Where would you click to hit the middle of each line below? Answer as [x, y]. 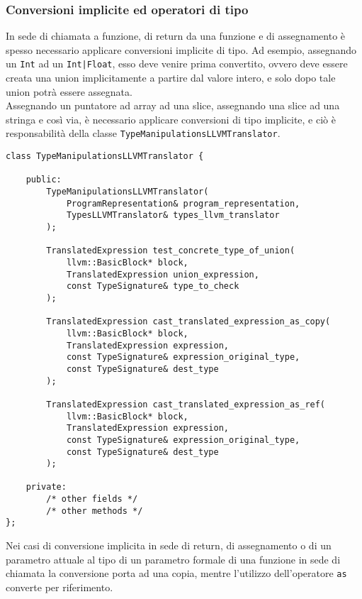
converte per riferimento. [60, 587]
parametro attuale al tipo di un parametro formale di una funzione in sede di [173, 559]
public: [44, 180]
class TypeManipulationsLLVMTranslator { [105, 156]
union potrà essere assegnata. [69, 91]
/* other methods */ [95, 511]
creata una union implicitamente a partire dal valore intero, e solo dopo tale [171, 78]
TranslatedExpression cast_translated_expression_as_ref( [186, 404]
